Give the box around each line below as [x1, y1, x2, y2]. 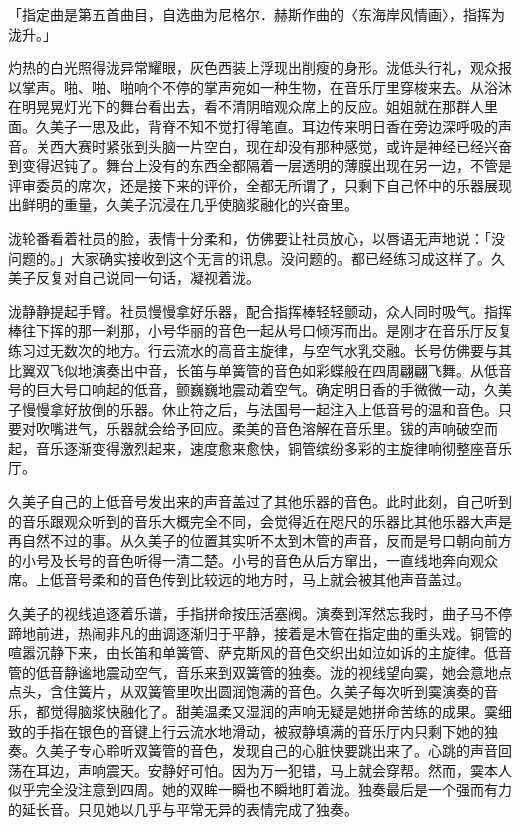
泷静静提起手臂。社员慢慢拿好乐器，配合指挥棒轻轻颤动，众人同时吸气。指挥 [8, 300, 512, 321]
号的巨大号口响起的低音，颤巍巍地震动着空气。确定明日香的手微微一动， [8, 379, 484, 400]
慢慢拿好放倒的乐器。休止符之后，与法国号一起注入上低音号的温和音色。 [21, 398, 498, 419]
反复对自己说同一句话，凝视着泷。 [35, 267, 260, 288]
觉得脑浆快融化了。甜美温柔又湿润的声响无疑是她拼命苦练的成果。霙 [49, 701, 498, 721]
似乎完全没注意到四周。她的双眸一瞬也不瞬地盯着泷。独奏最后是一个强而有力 [8, 779, 512, 800]
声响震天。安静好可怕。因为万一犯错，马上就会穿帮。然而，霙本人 [77, 759, 512, 780]
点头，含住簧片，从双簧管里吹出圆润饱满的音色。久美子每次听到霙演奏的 [8, 681, 484, 702]
